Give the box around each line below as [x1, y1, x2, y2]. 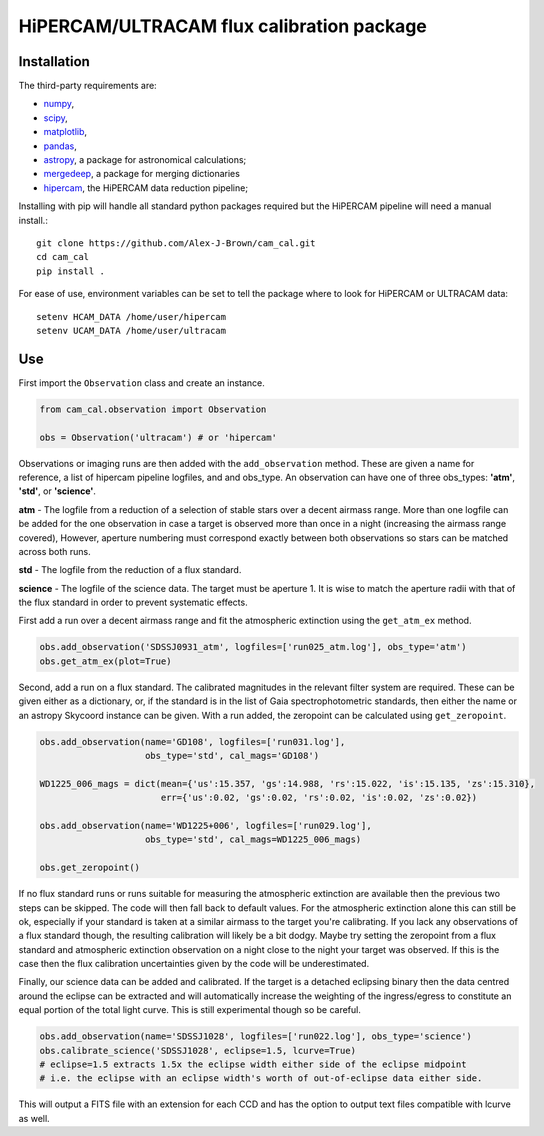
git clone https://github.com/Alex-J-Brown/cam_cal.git [36, 237, 316, 249]
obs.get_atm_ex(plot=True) [39, 655, 172, 667]
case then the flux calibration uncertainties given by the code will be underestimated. [18, 958, 370, 970]
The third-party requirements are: [18, 80, 157, 92]
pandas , [43, 140, 77, 152]
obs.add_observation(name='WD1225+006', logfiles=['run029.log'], [39, 820, 372, 831]
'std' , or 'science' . [18, 485, 97, 497]
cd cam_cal [36, 251, 90, 263]
